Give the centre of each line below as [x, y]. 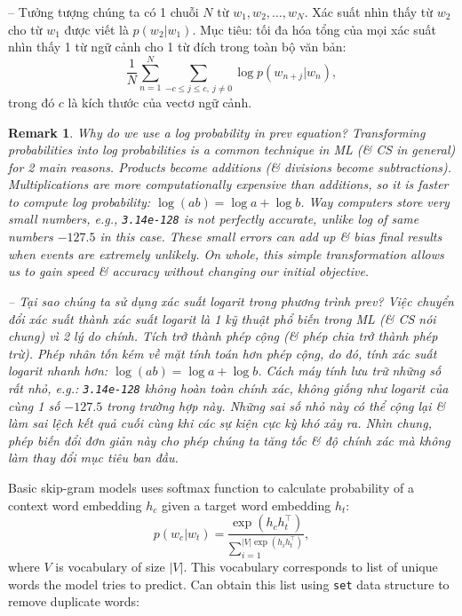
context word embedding [75, 505]
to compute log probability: [80, 201]
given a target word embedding [246, 505]
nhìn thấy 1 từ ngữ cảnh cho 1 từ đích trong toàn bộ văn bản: [177, 47]
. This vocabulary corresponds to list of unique [311, 567]
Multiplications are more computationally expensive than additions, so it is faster [228, 184]
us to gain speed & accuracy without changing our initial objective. [189, 271]
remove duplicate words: [74, 601]
